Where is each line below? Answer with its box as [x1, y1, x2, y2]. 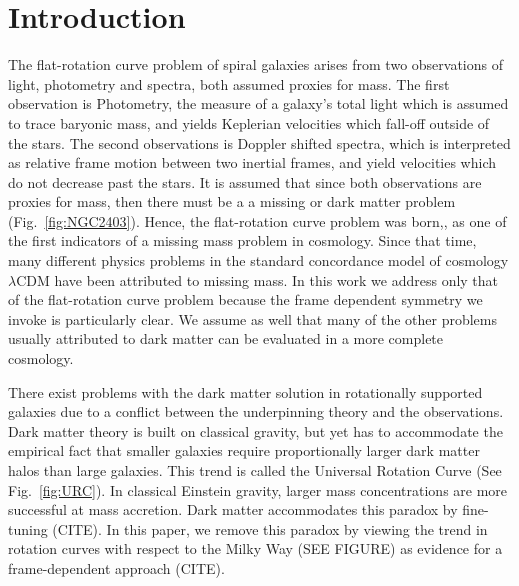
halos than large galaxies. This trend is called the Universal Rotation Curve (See [8, 460, 502, 480]
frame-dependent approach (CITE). [8, 557, 225, 578]
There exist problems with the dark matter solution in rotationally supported [8, 381, 483, 402]
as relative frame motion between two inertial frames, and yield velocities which [8, 152, 497, 173]
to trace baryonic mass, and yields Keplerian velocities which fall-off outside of [8, 112, 490, 133]
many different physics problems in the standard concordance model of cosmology [8, 250, 509, 271]
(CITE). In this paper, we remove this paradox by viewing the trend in [52, 518, 488, 539]
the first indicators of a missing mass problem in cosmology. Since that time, [8, 230, 477, 251]
